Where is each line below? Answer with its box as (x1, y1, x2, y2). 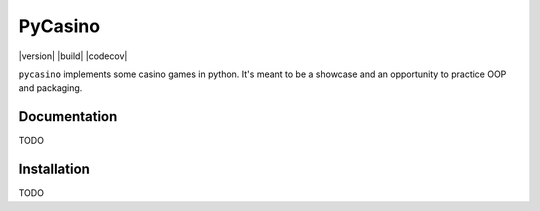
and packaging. (18, 82, 83, 94)
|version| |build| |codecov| (18, 50, 128, 62)
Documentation (18, 108, 118, 125)
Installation (18, 161, 90, 178)
